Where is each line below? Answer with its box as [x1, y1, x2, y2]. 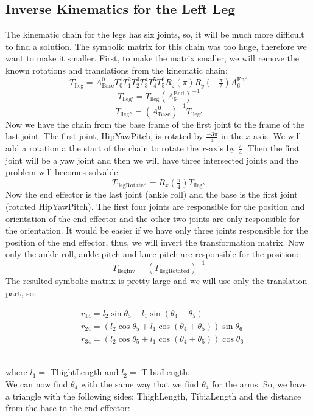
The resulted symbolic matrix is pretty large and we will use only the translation [5, 274, 308, 287]
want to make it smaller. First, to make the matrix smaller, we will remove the [5, 52, 299, 64]
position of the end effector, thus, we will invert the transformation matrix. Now [5, 235, 305, 248]
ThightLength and [50, 366, 119, 378]
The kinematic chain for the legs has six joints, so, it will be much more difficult [5, 28, 304, 41]
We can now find [5, 377, 68, 390]
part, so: [5, 286, 37, 299]
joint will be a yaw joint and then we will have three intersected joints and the [5, 153, 298, 166]
